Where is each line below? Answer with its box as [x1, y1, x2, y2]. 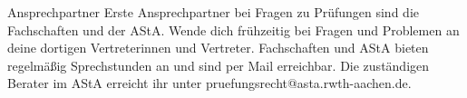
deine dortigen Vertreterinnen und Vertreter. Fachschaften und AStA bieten [7, 38, 429, 57]
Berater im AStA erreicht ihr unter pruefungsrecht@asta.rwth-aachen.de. [7, 73, 412, 93]
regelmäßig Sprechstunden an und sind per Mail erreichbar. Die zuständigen [7, 55, 430, 74]
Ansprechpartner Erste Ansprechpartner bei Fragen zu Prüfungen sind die [7, 3, 419, 21]
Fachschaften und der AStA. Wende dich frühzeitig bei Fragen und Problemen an [7, 20, 460, 39]
